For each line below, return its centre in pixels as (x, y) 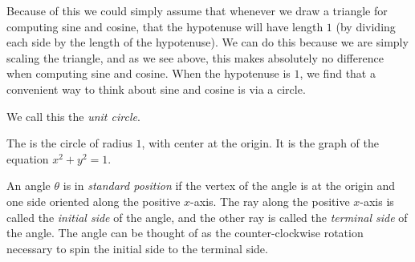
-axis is (377, 201)
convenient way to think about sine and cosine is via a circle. (156, 89)
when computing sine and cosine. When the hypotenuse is (149, 73)
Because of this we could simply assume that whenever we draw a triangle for (197, 10)
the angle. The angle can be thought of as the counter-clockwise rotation (185, 233)
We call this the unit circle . (73, 116)
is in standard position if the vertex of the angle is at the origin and (229, 185)
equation (28, 158)
